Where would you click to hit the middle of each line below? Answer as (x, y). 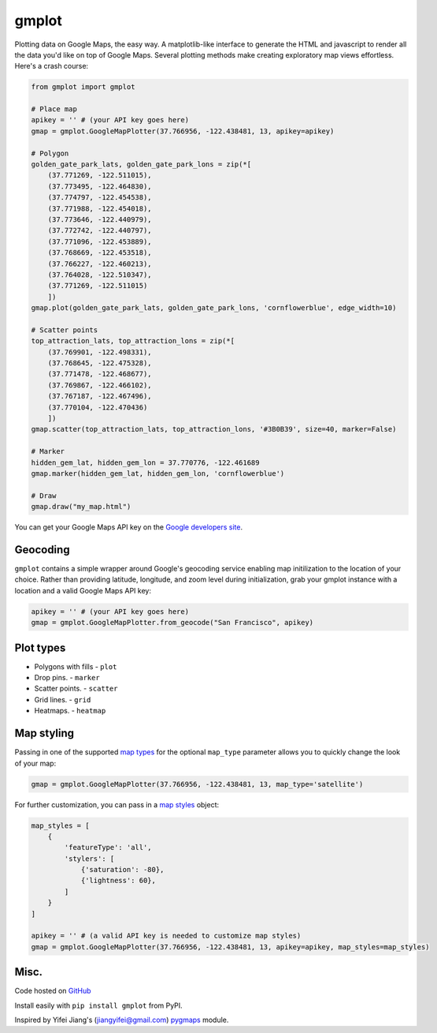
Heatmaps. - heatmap (70, 711)
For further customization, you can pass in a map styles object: (117, 804)
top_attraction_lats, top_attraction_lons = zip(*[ (133, 341)
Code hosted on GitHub (53, 991)
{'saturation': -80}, (122, 870)
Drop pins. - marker (67, 678)
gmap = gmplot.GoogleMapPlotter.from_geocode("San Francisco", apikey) (172, 623)
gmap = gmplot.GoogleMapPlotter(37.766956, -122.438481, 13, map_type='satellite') (197, 784)
